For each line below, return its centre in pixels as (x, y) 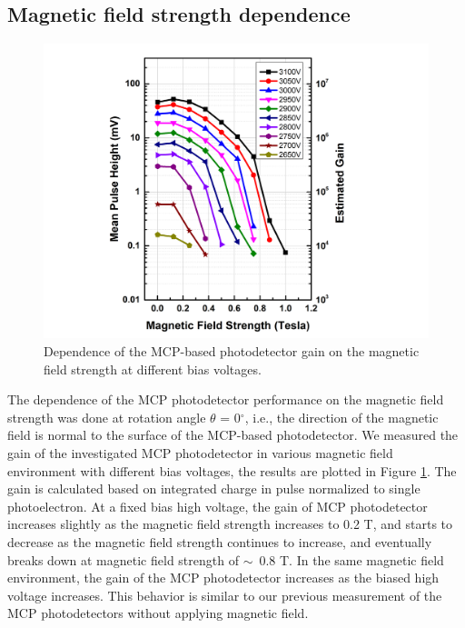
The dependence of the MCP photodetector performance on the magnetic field (226, 399)
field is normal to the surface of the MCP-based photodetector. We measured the (233, 435)
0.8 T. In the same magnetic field (351, 559)
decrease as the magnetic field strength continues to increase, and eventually (220, 541)
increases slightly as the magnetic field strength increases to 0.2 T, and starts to (230, 524)
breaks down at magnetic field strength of (123, 559)
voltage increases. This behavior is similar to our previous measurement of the (225, 595)
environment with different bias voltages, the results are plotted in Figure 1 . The (232, 470)
